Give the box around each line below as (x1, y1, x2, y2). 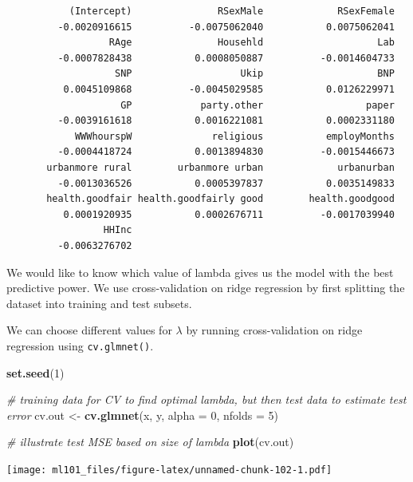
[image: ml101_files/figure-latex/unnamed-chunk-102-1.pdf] (6, 464, 332, 476)
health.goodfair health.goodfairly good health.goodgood (46, 193, 395, 205)
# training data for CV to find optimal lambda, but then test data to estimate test (6, 391, 407, 408)
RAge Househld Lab (108, 37, 395, 49)
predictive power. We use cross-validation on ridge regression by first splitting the (6, 279, 405, 296)
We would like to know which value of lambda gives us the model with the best (6, 263, 394, 280)
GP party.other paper (120, 99, 395, 111)
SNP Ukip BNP (115, 68, 395, 80)
